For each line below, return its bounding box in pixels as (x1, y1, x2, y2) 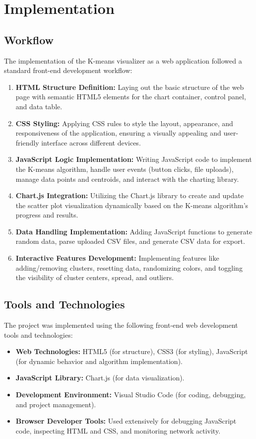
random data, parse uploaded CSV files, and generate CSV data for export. (15, 236, 245, 246)
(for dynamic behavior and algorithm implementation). (15, 356, 183, 366)
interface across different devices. (41, 137, 141, 147)
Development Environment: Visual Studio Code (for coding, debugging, (15, 389, 246, 400)
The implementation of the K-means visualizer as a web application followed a (4, 55, 242, 66)
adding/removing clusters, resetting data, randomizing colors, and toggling (15, 262, 243, 273)
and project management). (15, 399, 96, 409)
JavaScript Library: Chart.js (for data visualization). (15, 372, 185, 383)
